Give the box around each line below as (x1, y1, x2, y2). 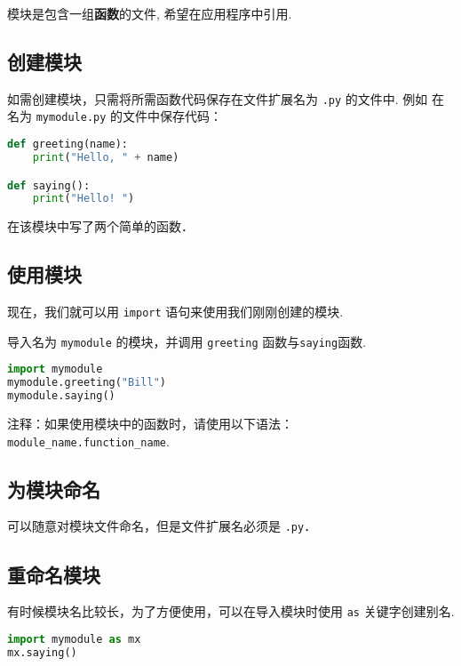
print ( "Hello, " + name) (32, 150, 179, 164)
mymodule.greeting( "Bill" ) (7, 376, 166, 389)
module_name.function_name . (7, 431, 170, 450)
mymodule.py (36, 111, 107, 124)
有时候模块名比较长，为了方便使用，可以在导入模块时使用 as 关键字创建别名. (7, 602, 455, 621)
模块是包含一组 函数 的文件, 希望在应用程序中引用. (7, 4, 292, 22)
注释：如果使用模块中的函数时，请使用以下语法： (7, 414, 293, 432)
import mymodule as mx (7, 632, 141, 646)
